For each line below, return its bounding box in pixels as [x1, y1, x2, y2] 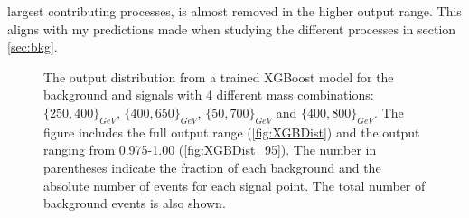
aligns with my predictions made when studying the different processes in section [7, 19, 456, 38]
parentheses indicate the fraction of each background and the [43, 157, 381, 176]
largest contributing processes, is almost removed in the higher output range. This [7, 2, 462, 20]
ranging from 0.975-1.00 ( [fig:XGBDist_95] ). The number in [43, 140, 377, 159]
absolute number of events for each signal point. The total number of [43, 175, 426, 194]
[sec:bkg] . [7, 37, 58, 56]
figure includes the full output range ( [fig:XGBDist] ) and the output [43, 122, 420, 141]
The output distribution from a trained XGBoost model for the [43, 67, 394, 86]
